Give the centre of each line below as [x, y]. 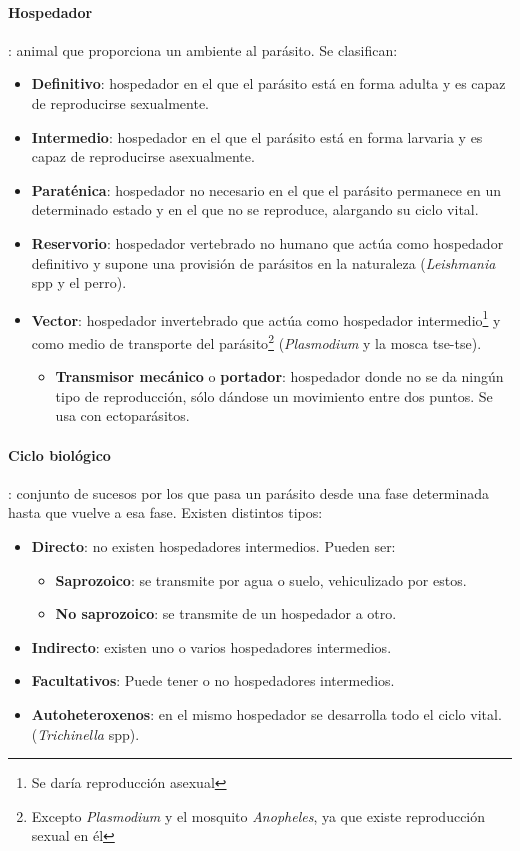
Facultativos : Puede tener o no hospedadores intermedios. [213, 680]
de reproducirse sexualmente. [120, 102]
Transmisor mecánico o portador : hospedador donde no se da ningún [279, 376]
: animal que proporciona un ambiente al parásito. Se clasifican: [203, 49]
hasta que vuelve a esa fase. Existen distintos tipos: [165, 512]
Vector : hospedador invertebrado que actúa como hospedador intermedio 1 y [266, 318]
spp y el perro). [79, 282]
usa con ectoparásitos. [122, 415]
